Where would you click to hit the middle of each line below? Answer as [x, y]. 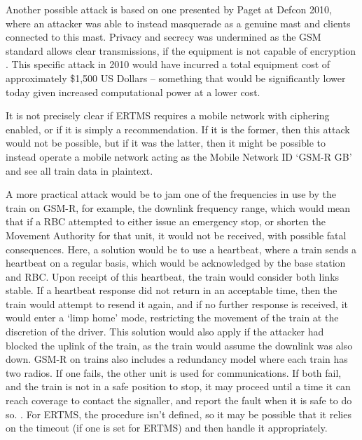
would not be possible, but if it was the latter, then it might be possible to [166, 143]
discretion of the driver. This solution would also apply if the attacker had [165, 332]
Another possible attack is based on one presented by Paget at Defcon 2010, [169, 9]
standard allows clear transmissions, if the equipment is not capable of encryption [181, 50]
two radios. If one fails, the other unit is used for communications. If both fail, [174, 372]
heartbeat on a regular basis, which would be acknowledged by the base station [176, 263]
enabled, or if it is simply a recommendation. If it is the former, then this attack [178, 129]
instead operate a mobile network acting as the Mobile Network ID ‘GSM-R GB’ [179, 156]
